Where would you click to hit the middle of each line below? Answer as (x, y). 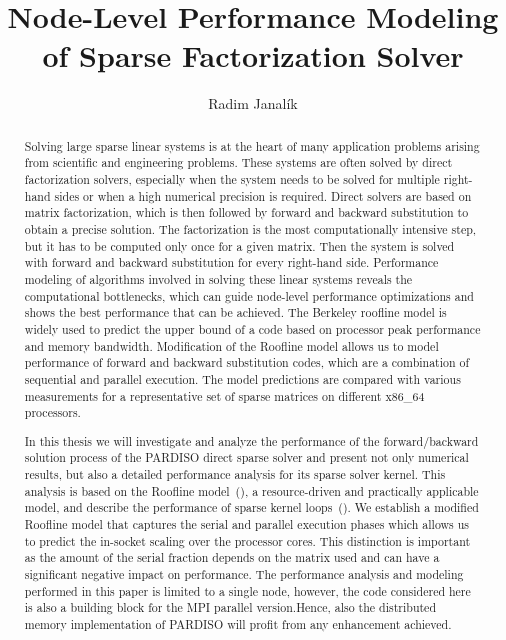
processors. (52, 412)
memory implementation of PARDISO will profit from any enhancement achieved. (238, 623)
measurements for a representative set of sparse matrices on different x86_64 (224, 395)
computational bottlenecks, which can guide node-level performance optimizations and (249, 295)
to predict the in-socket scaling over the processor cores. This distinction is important (247, 540)
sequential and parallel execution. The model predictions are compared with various (242, 378)
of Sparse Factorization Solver (253, 55)
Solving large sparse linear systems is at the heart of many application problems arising (252, 145)
